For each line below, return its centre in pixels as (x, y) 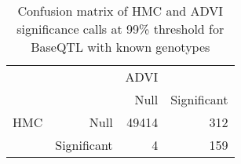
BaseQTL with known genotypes (120, 47)
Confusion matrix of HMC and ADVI (120, 11)
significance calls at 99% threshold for (120, 29)
